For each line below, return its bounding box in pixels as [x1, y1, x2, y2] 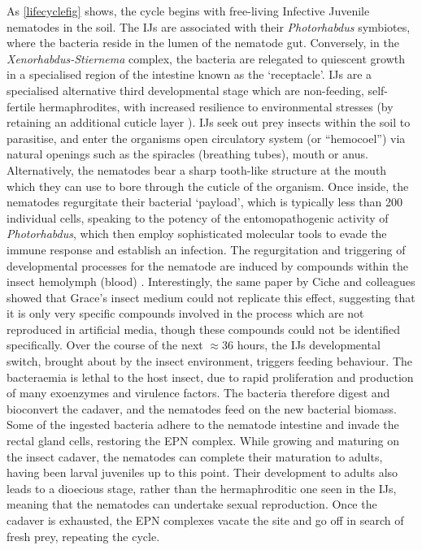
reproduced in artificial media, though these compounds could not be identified [7, 320, 401, 337]
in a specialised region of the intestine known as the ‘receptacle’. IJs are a [7, 66, 372, 83]
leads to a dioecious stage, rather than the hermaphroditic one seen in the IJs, [7, 479, 397, 496]
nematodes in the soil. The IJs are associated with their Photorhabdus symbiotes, [7, 18, 411, 35]
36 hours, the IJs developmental [221, 336, 381, 353]
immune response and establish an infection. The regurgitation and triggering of [7, 240, 406, 258]
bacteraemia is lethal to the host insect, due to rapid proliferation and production [7, 368, 414, 385]
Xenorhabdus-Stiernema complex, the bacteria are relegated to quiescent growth [7, 50, 406, 67]
